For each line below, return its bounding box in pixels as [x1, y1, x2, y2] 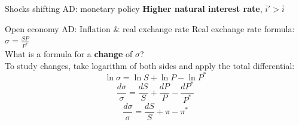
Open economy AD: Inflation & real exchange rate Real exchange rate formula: [5, 22, 295, 35]
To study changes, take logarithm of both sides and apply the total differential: [5, 59, 295, 71]
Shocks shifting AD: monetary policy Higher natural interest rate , [5, 2, 263, 14]
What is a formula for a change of [5, 48, 133, 60]
